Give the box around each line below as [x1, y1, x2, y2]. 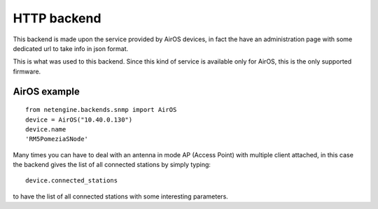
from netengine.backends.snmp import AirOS [25, 106, 177, 114]
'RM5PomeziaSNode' [25, 135, 89, 143]
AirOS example [13, 85, 80, 97]
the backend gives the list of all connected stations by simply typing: [13, 161, 211, 169]
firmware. [13, 67, 41, 75]
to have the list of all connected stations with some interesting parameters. [13, 192, 229, 201]
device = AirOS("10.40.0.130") [25, 115, 133, 124]
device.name [25, 125, 66, 133]
